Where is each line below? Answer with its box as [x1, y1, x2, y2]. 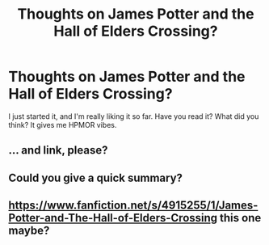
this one [219, 211, 262, 225]
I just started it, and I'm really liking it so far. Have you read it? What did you [8, 111, 259, 121]
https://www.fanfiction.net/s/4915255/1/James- [8, 199, 258, 213]
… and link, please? [8, 143, 108, 158]
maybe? [8, 224, 50, 238]
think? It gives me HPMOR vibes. [8, 120, 117, 129]
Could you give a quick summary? [8, 171, 183, 184]
